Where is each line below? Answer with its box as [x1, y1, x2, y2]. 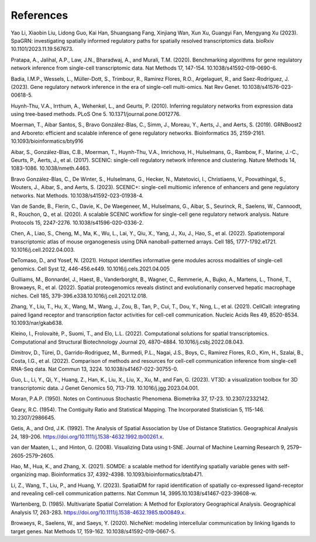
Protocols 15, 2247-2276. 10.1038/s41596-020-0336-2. [11, 219, 144, 226]
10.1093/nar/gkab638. [11, 320, 64, 327]
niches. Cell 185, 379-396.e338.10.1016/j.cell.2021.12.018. [11, 292, 148, 299]
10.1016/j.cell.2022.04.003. [11, 246, 75, 253]
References [11, 9, 68, 22]
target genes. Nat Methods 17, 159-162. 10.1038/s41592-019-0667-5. [11, 527, 176, 535]
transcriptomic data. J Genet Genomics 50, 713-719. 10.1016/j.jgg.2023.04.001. [11, 384, 200, 392]
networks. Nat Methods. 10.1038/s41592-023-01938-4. [11, 192, 143, 199]
